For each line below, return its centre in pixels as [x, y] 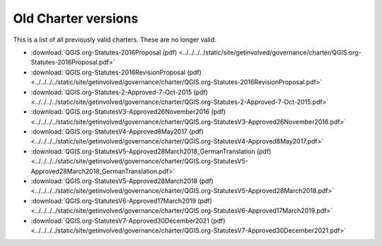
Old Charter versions [76, 18]
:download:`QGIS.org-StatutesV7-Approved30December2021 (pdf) [128, 221]
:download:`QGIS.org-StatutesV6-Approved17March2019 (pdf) [121, 201]
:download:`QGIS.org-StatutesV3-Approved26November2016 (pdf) [128, 112]
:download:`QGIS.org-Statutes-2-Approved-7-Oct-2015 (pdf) [120, 92]
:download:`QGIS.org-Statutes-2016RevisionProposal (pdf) [116, 72]
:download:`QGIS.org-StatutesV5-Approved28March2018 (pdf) [122, 181]
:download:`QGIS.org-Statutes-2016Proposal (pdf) [104, 52]
